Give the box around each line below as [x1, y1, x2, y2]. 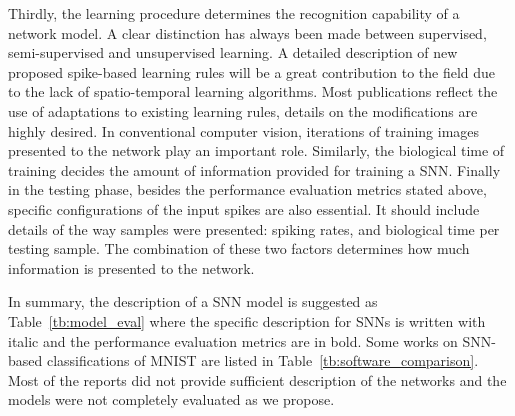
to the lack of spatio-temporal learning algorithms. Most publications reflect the [8, 81, 498, 102]
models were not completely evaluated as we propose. [8, 389, 335, 410]
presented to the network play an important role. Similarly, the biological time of [8, 140, 505, 161]
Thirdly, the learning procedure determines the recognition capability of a [8, 3, 460, 23]
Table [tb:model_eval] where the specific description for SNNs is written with [8, 310, 486, 331]
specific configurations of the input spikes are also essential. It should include [8, 198, 480, 219]
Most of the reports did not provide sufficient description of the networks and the [8, 369, 507, 390]
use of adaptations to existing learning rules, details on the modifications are [8, 100, 478, 121]
